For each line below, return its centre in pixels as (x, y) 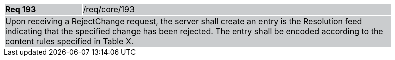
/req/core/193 (109, 9)
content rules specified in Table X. (70, 41)
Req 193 (21, 9)
